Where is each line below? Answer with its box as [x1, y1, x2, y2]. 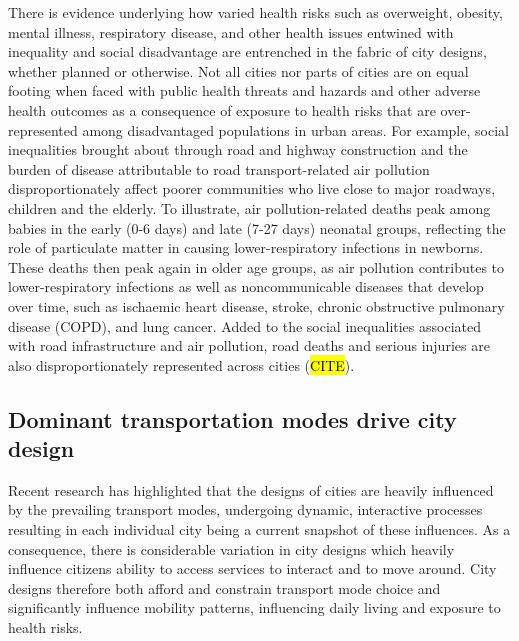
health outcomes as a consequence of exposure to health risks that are [8, 99, 436, 120]
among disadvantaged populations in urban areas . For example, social [82, 119, 509, 140]
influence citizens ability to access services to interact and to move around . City [8, 558, 497, 579]
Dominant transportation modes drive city [8, 403, 457, 434]
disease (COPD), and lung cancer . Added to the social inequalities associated [8, 315, 481, 336]
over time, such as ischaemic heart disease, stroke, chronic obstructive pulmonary [8, 295, 505, 316]
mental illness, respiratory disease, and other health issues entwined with [8, 21, 454, 42]
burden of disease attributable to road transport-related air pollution [8, 158, 430, 179]
